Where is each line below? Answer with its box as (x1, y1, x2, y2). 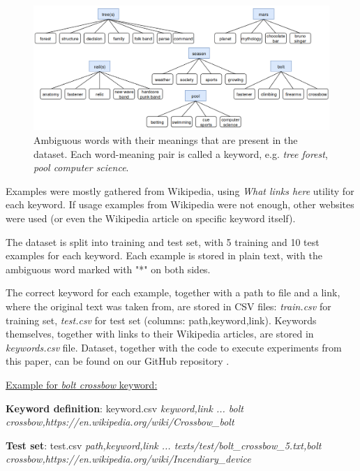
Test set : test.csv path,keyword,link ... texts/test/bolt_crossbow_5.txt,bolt (6, 437, 322, 452)
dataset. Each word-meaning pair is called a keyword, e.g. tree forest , (33, 146, 328, 161)
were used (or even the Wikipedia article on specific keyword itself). (6, 211, 296, 226)
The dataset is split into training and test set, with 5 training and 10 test (6, 234, 320, 249)
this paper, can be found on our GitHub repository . (6, 354, 230, 368)
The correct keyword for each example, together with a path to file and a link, (6, 285, 340, 300)
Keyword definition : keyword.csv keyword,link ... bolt (6, 400, 243, 415)
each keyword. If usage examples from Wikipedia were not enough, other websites (6, 197, 354, 212)
